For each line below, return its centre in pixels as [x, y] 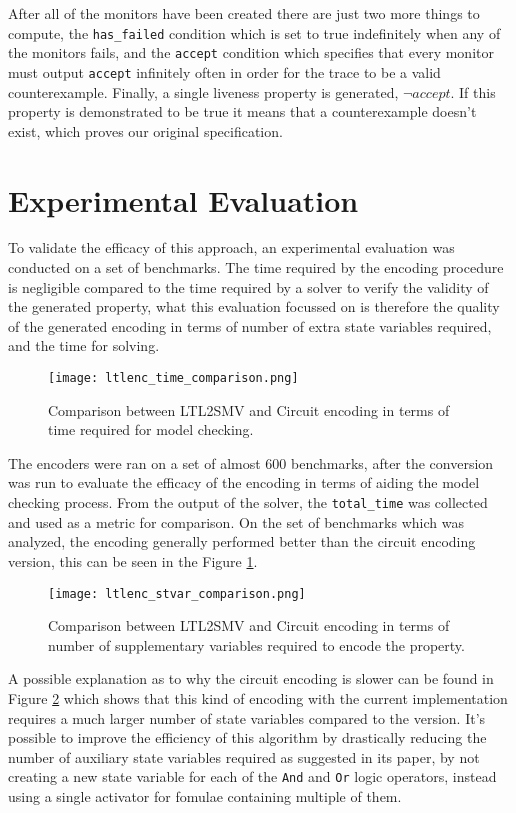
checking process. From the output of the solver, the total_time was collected [248, 502]
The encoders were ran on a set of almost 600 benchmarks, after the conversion [251, 462]
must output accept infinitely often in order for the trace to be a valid [224, 71]
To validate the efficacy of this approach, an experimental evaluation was [231, 247]
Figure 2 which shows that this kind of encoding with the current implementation [258, 697]
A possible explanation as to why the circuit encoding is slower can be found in [251, 678]
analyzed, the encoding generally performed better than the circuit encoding [242, 541]
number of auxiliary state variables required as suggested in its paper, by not [244, 756]
